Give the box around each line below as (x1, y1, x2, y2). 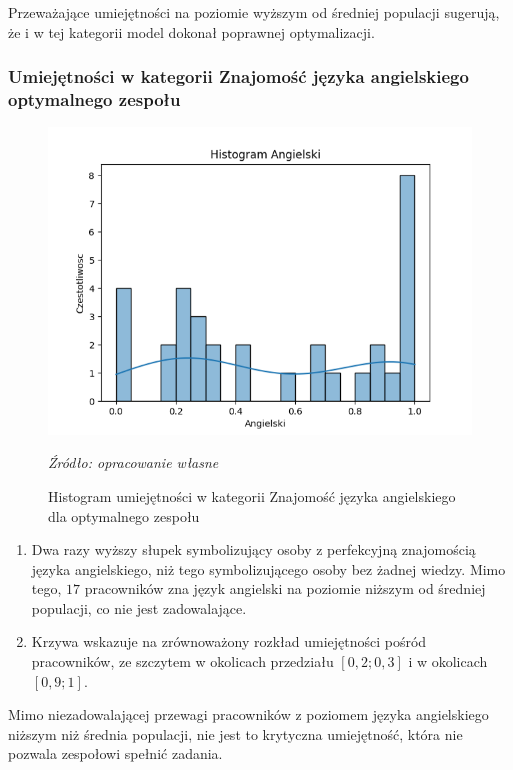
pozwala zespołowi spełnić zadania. (8, 743, 223, 764)
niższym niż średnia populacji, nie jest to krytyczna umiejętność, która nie (8, 723, 463, 744)
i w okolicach (408, 651, 488, 672)
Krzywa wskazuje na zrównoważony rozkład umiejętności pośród (31, 631, 427, 652)
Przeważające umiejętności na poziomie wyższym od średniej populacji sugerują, (8, 2, 500, 22)
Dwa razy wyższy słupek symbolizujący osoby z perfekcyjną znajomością (31, 539, 476, 560)
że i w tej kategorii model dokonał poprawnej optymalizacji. (8, 21, 375, 42)
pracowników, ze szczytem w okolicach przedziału (31, 651, 334, 672)
